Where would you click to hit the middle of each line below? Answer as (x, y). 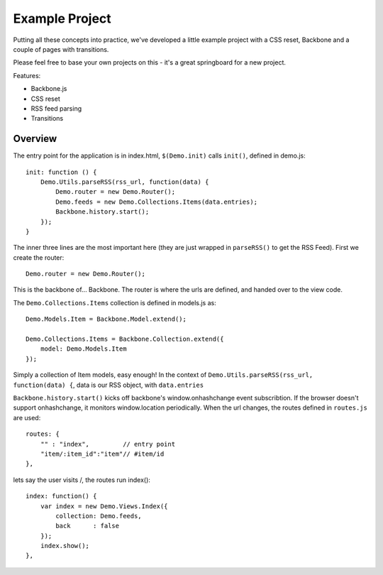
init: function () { (61, 172)
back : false (88, 526)
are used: (27, 417)
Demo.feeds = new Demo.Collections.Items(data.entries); (157, 202)
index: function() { (61, 496)
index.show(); (65, 546)
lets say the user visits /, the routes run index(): (82, 480)
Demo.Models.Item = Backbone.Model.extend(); (106, 319)
